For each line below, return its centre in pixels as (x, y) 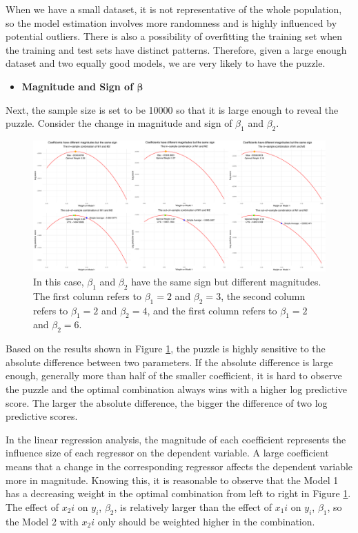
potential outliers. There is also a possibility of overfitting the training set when (174, 36)
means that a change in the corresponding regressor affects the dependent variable (179, 466)
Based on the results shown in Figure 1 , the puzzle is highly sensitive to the (166, 349)
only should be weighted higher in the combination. (206, 521)
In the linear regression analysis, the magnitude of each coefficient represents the (176, 439)
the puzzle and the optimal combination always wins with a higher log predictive (176, 389)
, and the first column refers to (212, 310)
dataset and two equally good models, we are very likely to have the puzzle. (166, 63)
